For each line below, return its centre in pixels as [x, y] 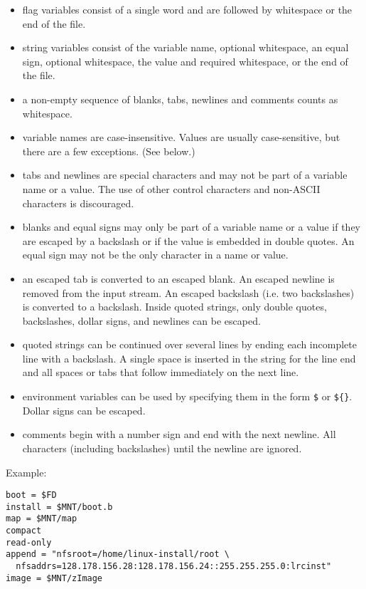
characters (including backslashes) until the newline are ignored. [162, 448]
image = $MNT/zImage [54, 578]
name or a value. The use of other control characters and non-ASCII [171, 188]
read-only [29, 542]
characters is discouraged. [78, 203]
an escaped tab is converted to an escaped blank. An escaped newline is [178, 278]
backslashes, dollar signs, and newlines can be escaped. [141, 320]
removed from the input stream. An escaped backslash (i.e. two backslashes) [188, 292]
